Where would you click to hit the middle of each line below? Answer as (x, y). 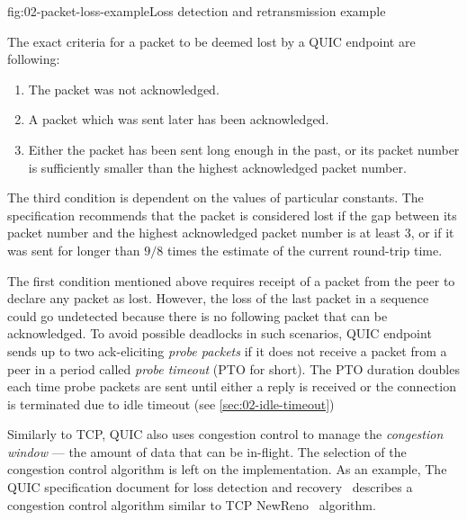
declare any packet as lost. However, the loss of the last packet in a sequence (218, 298)
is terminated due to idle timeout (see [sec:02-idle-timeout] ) (171, 403)
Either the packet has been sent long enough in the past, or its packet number (244, 149)
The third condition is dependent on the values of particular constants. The (216, 197)
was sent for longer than (74, 250)
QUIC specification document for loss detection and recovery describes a (210, 487)
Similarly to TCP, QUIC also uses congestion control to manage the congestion (225, 434)
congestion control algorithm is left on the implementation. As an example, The (227, 469)
